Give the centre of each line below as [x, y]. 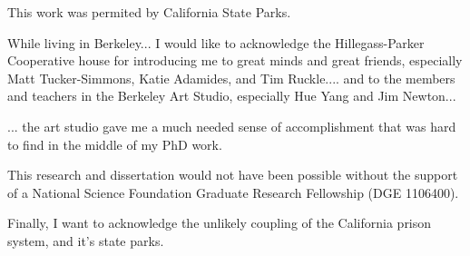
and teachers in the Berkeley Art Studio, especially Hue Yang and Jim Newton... [232, 96]
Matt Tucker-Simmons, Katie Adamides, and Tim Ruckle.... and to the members [231, 78]
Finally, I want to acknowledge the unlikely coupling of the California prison [220, 223]
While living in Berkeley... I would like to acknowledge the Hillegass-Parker [216, 42]
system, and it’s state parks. [86, 240]
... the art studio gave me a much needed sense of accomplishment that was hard [232, 126]
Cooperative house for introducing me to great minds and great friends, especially [235, 60]
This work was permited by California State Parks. [149, 12]
